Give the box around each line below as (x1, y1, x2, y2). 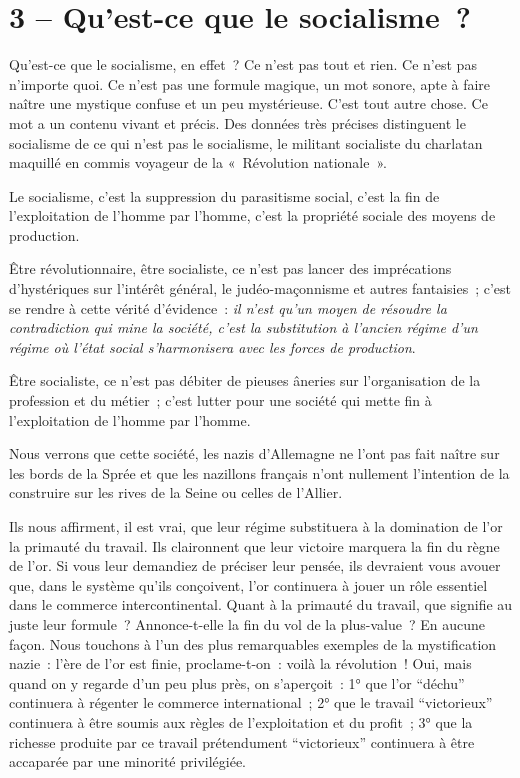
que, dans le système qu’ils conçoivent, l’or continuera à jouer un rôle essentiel (9, 574, 488, 595)
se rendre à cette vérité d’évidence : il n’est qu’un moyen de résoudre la (9, 297, 447, 318)
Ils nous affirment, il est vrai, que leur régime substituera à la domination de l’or (9, 516, 503, 536)
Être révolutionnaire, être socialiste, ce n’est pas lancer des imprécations (9, 258, 452, 279)
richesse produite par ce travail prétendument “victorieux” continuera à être (9, 731, 475, 752)
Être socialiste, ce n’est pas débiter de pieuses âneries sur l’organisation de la (9, 370, 481, 391)
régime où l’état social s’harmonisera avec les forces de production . (9, 336, 416, 357)
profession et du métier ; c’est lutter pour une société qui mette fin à (9, 390, 432, 411)
